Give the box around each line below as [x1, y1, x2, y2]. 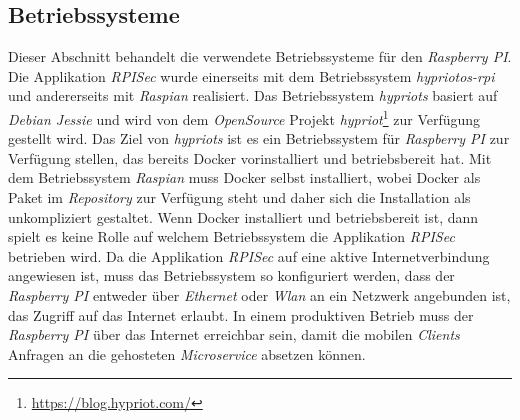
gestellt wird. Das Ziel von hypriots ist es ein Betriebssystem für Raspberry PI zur [8, 128, 510, 149]
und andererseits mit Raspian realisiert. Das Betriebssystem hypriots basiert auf [8, 85, 498, 106]
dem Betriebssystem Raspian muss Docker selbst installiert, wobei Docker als [8, 167, 481, 188]
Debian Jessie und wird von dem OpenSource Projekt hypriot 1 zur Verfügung [8, 105, 481, 129]
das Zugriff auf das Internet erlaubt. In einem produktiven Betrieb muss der [8, 304, 474, 325]
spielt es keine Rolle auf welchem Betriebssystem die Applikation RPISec [8, 226, 455, 247]
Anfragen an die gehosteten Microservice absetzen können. [8, 343, 366, 364]
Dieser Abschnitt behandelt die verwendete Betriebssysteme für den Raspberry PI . [8, 46, 512, 67]
